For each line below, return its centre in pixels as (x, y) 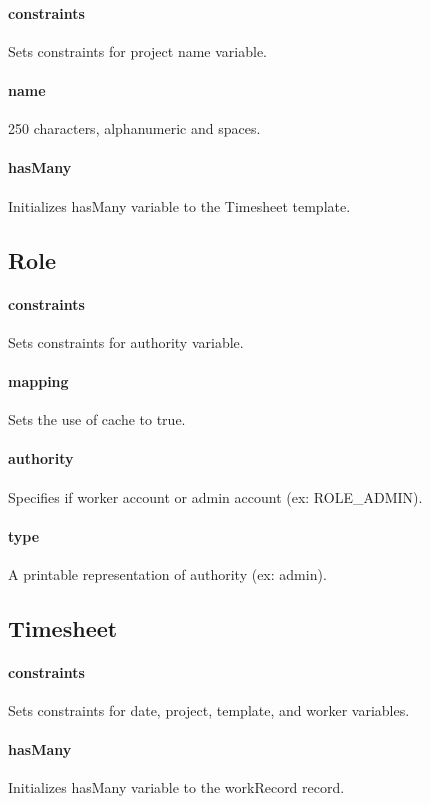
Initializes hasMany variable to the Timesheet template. (179, 205)
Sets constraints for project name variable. (137, 50)
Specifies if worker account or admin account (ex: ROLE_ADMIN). (215, 496)
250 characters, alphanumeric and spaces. (134, 128)
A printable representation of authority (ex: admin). (167, 573)
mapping (38, 380)
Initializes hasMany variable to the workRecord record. (176, 787)
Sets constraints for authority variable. (126, 341)
